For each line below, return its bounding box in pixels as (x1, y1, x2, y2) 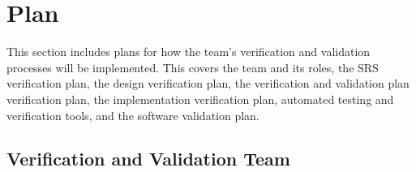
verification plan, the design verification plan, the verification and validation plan (6, 75, 410, 92)
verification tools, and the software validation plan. (6, 106, 259, 123)
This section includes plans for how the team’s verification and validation (6, 43, 371, 60)
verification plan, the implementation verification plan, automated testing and (6, 90, 394, 107)
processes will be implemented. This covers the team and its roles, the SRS (6, 58, 379, 75)
